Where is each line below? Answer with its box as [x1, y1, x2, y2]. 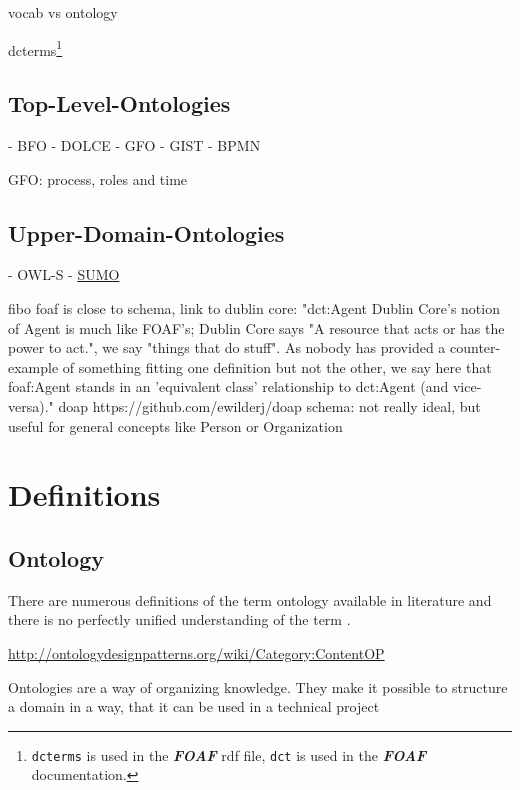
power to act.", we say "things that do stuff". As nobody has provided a [8, 337, 446, 358]
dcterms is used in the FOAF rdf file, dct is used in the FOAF [31, 744, 427, 765]
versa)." [8, 396, 54, 416]
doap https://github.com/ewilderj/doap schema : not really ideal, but [58, 396, 481, 416]
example [8, 356, 59, 377]
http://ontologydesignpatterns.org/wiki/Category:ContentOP [8, 642, 385, 663]
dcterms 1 [8, 36, 63, 60]
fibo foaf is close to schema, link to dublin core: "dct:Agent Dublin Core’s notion [8, 298, 500, 319]
